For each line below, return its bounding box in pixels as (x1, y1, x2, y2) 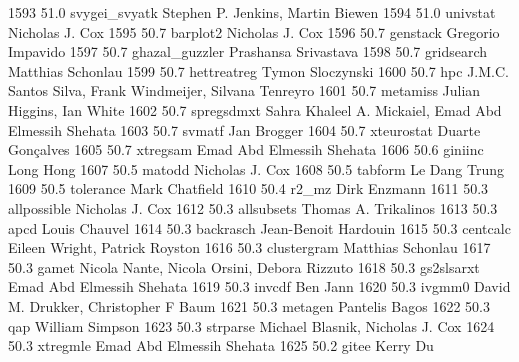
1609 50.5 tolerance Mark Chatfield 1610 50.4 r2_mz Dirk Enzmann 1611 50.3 (8, 178, 489, 199)
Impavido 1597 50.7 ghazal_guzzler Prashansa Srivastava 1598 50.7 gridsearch (8, 41, 488, 62)
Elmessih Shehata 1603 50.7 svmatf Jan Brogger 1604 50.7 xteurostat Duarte (8, 119, 481, 140)
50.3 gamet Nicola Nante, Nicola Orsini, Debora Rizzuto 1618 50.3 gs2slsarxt (8, 256, 480, 277)
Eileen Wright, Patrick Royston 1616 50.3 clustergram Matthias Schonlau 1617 (8, 237, 491, 258)
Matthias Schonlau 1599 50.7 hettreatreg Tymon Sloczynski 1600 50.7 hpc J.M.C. (8, 60, 509, 81)
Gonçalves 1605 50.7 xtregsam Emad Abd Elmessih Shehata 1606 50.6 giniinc (8, 139, 484, 160)
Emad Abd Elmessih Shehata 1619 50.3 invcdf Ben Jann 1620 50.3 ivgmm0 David (8, 276, 511, 297)
